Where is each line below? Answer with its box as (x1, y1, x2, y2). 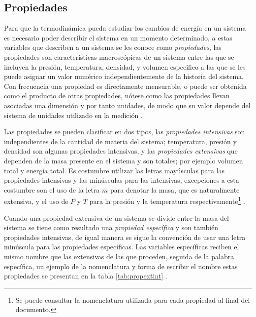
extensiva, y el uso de (4, 196, 68, 206)
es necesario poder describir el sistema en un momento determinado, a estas (4, 32, 232, 42)
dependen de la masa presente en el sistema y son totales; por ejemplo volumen (4, 155, 243, 165)
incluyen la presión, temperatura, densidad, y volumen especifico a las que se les (4, 61, 246, 72)
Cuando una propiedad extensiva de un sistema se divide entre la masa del (4, 212, 229, 223)
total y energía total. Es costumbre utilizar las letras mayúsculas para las (4, 165, 225, 175)
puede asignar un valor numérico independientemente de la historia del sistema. (4, 71, 244, 81)
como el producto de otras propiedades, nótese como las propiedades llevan (4, 90, 230, 101)
